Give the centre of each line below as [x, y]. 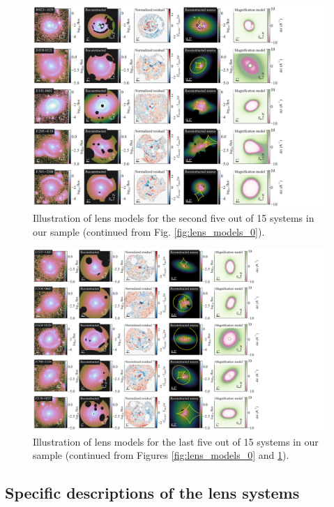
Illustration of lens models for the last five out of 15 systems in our [176, 441]
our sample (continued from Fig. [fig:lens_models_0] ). [149, 231]
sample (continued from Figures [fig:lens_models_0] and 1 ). [161, 455]
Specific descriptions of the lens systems [152, 493]
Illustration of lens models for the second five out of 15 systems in [174, 218]
